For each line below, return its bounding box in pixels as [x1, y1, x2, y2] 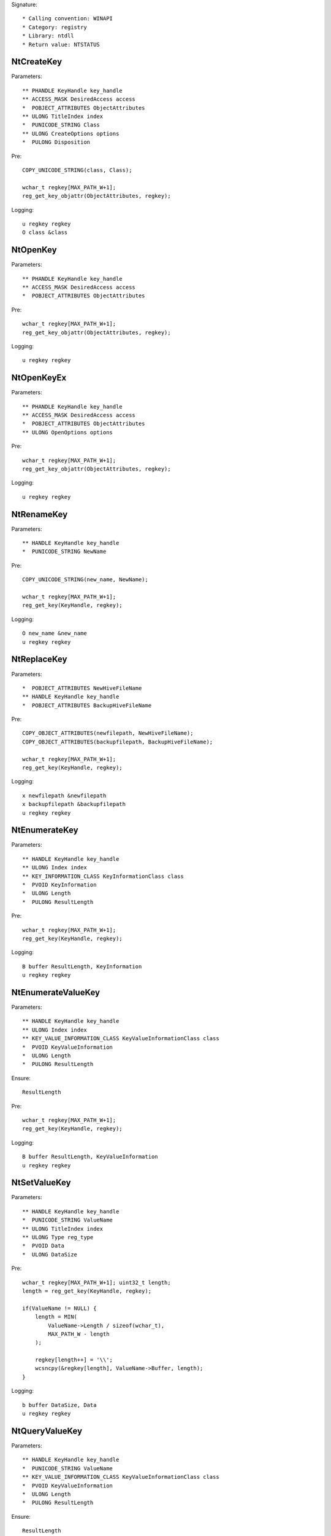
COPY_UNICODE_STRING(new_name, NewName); [22, 576, 148, 583]
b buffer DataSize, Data [22, 1401, 97, 1408]
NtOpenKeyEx [11, 372, 67, 383]
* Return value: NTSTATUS [22, 41, 101, 48]
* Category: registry [22, 23, 87, 31]
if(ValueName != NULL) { [22, 1304, 97, 1312]
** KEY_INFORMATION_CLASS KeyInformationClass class [22, 872, 184, 880]
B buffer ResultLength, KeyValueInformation [22, 1153, 159, 1161]
